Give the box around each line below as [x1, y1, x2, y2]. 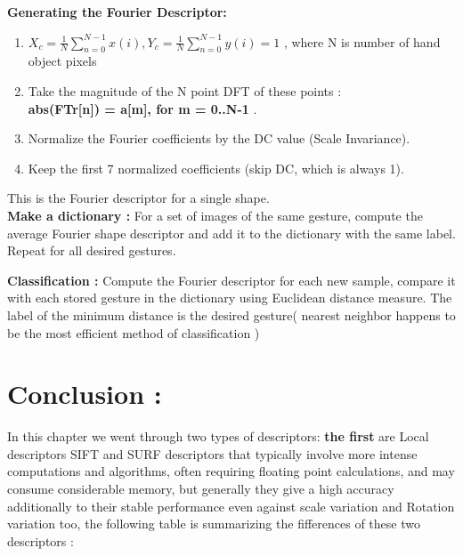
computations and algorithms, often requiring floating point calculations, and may [7, 462, 455, 480]
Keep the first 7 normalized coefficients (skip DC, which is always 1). [28, 158, 404, 177]
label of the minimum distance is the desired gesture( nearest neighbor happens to [7, 305, 456, 324]
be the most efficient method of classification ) [7, 323, 260, 342]
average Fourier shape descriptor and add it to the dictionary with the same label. [7, 223, 456, 242]
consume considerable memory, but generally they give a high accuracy [7, 479, 394, 498]
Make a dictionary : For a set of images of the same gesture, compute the [7, 205, 423, 224]
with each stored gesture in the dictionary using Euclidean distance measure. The [7, 288, 452, 307]
